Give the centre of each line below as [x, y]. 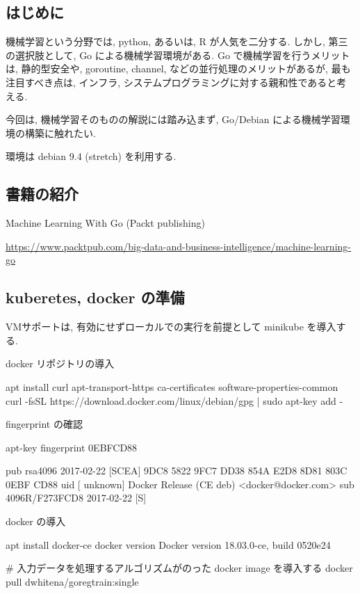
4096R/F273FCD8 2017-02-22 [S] [76, 498]
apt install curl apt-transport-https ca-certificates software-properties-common [172, 386]
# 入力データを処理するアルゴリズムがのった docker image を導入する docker [179, 568]
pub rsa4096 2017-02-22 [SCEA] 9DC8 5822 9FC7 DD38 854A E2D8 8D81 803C [177, 471]
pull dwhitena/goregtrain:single [72, 581]
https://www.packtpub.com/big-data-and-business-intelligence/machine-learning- [178, 246]
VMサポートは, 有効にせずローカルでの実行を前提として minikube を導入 [171, 327]
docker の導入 [36, 521]
